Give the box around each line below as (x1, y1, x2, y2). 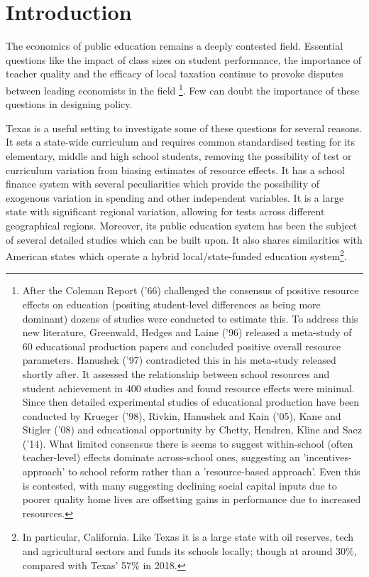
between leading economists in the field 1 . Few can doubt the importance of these (6, 80, 360, 97)
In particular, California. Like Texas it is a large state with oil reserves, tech (22, 529, 354, 544)
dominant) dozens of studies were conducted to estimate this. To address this (22, 311, 358, 325)
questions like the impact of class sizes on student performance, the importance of (6, 52, 362, 67)
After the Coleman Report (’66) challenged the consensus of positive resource (22, 283, 359, 298)
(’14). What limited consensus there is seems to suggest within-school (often (22, 436, 353, 451)
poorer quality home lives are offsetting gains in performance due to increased (22, 492, 361, 507)
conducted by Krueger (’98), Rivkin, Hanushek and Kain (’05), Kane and (22, 408, 341, 423)
